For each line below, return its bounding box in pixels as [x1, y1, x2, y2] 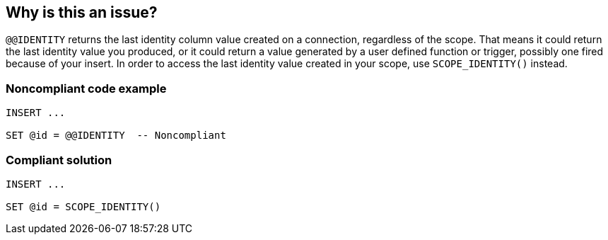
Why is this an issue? [6, 4, 158, 21]
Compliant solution [6, 152, 112, 167]
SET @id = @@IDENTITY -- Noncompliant [6, 130, 226, 142]
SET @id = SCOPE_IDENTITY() [6, 200, 161, 212]
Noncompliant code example [6, 81, 167, 96]
